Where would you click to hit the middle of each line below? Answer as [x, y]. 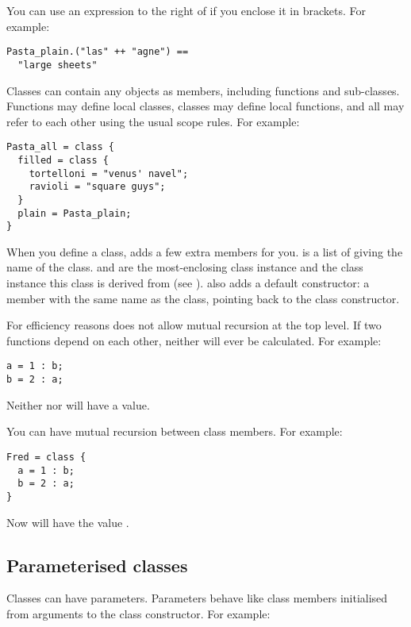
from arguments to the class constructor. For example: [138, 613]
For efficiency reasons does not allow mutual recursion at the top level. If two [194, 325]
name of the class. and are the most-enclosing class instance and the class [185, 267]
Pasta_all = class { [61, 147]
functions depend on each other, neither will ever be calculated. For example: [194, 340]
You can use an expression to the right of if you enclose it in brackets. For [186, 10]
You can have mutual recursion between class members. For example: [175, 431]
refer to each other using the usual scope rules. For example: [153, 121]
